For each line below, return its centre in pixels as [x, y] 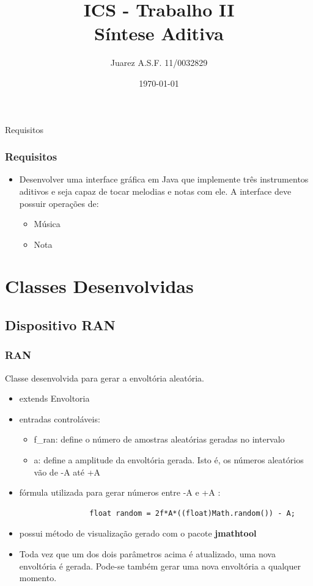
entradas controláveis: [60, 418]
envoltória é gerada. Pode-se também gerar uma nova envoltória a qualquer [160, 566]
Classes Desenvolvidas [99, 286]
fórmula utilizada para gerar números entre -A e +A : [120, 492]
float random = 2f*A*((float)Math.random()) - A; [192, 513]
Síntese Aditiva [159, 33]
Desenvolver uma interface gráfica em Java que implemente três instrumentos [164, 179]
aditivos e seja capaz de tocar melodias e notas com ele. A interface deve [155, 191]
